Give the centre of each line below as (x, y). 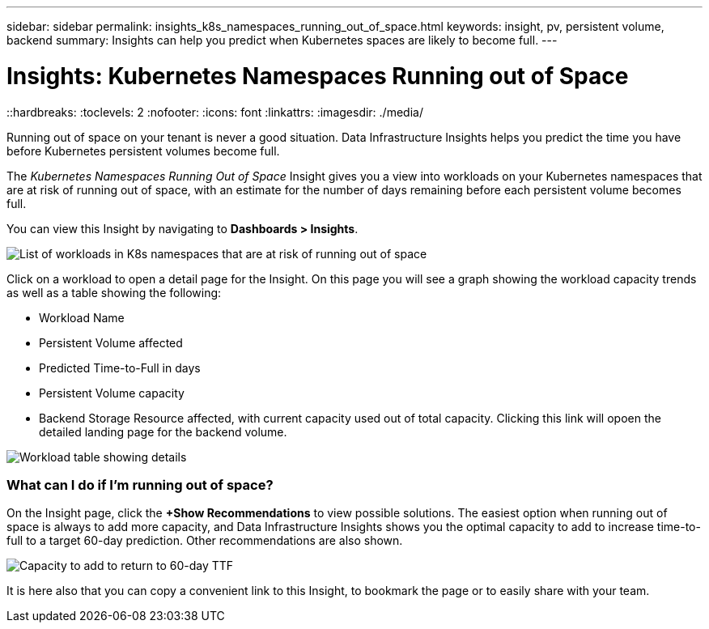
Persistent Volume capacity (112, 393)
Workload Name (82, 317)
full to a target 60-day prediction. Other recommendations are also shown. (205, 541)
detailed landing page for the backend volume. (163, 431)
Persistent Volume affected (111, 342)
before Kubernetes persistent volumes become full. (143, 151)
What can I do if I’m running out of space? (140, 484)
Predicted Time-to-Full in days (120, 368)
